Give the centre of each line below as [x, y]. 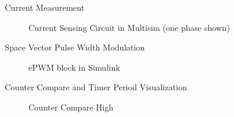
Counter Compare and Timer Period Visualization [96, 87]
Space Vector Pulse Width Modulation [75, 47]
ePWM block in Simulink [74, 67]
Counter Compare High [71, 107]
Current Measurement [45, 7]
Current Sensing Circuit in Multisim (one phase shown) [129, 27]
